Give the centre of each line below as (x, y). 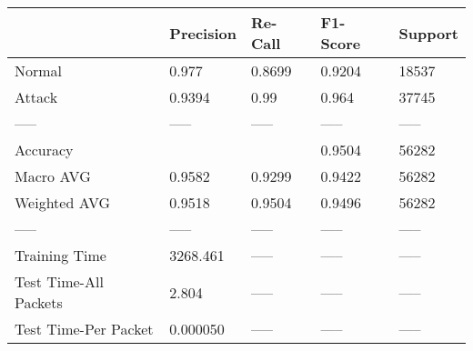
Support (428, 33)
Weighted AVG (63, 202)
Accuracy (44, 150)
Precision (203, 33)
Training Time (60, 255)
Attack (36, 97)
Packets (39, 302)
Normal (39, 70)
